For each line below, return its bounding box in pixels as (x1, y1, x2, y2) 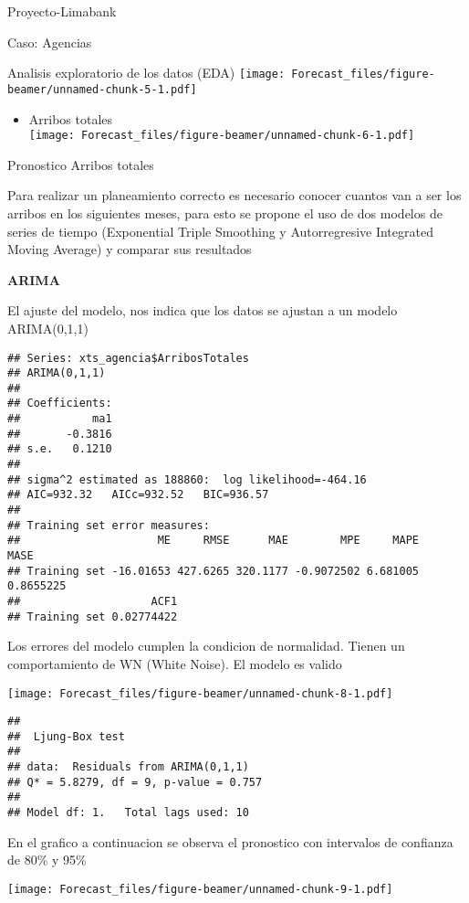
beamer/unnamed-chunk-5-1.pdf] (7, 82, 197, 96)
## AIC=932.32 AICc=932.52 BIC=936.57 (7, 488, 269, 502)
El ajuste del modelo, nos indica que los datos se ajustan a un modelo (7, 301, 398, 320)
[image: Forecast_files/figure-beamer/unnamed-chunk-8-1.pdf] (7, 686, 393, 700)
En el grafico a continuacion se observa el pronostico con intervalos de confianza (7, 832, 453, 851)
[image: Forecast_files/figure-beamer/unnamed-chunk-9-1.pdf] (7, 882, 393, 896)
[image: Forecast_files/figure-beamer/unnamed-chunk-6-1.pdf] (28, 129, 415, 143)
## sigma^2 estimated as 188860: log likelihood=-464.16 (7, 473, 367, 486)
